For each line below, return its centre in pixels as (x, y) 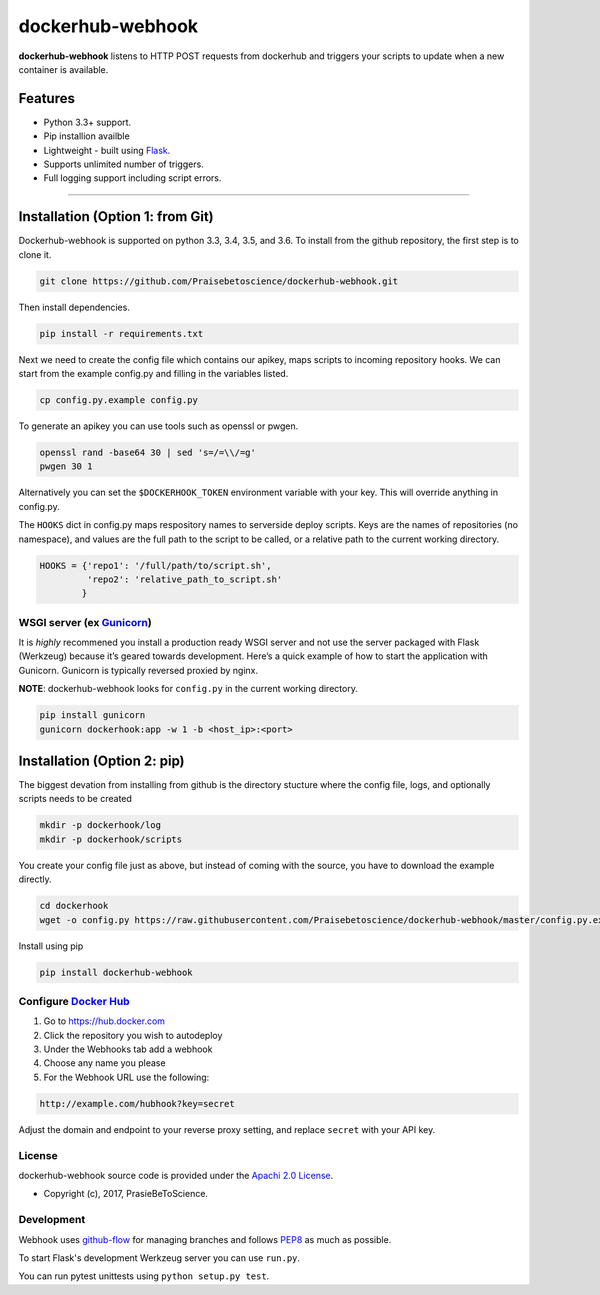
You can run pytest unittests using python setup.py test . (144, 1276)
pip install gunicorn (92, 715)
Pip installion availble (86, 136)
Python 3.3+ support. (87, 122)
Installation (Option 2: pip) (101, 760)
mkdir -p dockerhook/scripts (111, 839)
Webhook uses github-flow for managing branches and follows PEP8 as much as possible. (205, 1239)
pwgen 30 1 (66, 466)
